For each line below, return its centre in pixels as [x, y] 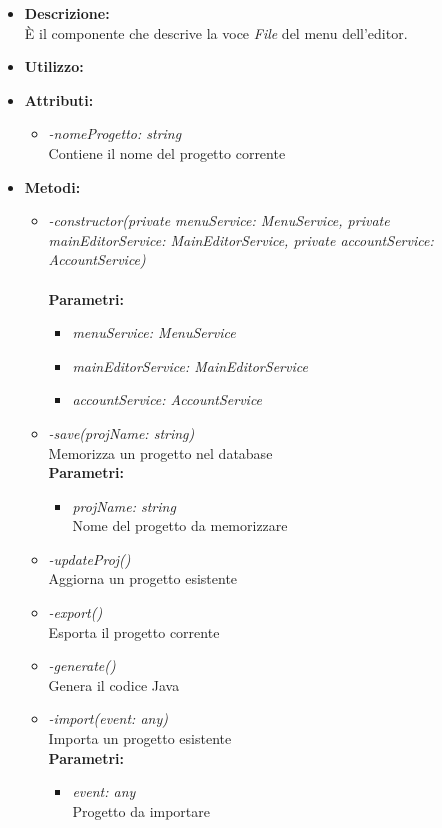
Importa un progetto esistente [140, 738]
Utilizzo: [54, 66]
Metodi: [52, 186]
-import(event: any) [108, 718]
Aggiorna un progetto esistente [143, 578]
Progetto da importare [141, 810]
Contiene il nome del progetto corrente [167, 152]
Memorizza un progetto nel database [160, 452]
